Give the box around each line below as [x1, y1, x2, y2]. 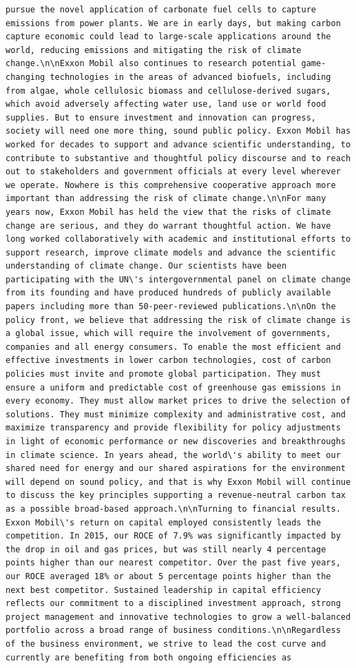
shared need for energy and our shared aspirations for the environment [6, 463, 346, 474]
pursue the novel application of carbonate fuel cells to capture [6, 5, 317, 14]
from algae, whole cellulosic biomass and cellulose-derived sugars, [6, 85, 331, 96]
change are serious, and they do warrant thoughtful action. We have [6, 220, 331, 231]
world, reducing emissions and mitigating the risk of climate [6, 45, 302, 55]
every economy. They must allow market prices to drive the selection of [6, 396, 351, 406]
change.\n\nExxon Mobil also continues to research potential [6, 59, 297, 69]
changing [6, 72, 45, 82]
